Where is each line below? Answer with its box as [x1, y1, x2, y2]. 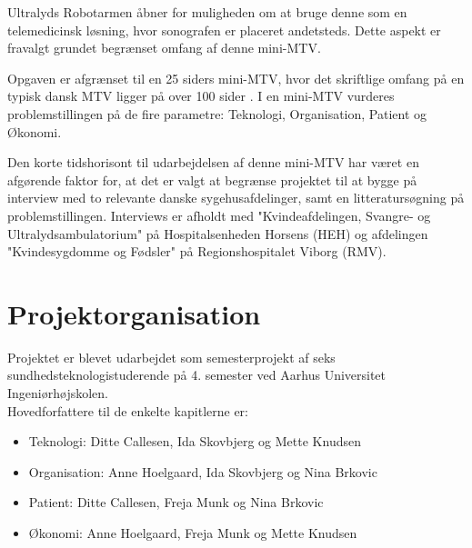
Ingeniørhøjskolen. [7, 384, 108, 403]
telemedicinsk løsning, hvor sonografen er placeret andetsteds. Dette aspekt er [7, 20, 441, 39]
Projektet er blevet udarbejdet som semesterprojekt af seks [7, 347, 336, 366]
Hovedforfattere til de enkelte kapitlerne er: [7, 401, 248, 420]
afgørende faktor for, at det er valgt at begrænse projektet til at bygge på [7, 170, 417, 189]
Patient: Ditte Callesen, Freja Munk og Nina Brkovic [28, 493, 324, 512]
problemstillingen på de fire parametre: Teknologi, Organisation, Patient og [7, 104, 427, 123]
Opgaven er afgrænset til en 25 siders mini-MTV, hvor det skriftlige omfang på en [7, 68, 465, 87]
